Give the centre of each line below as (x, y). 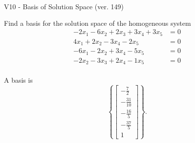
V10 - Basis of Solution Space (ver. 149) (64, 6)
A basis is (18, 80)
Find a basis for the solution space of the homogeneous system (97, 23)
